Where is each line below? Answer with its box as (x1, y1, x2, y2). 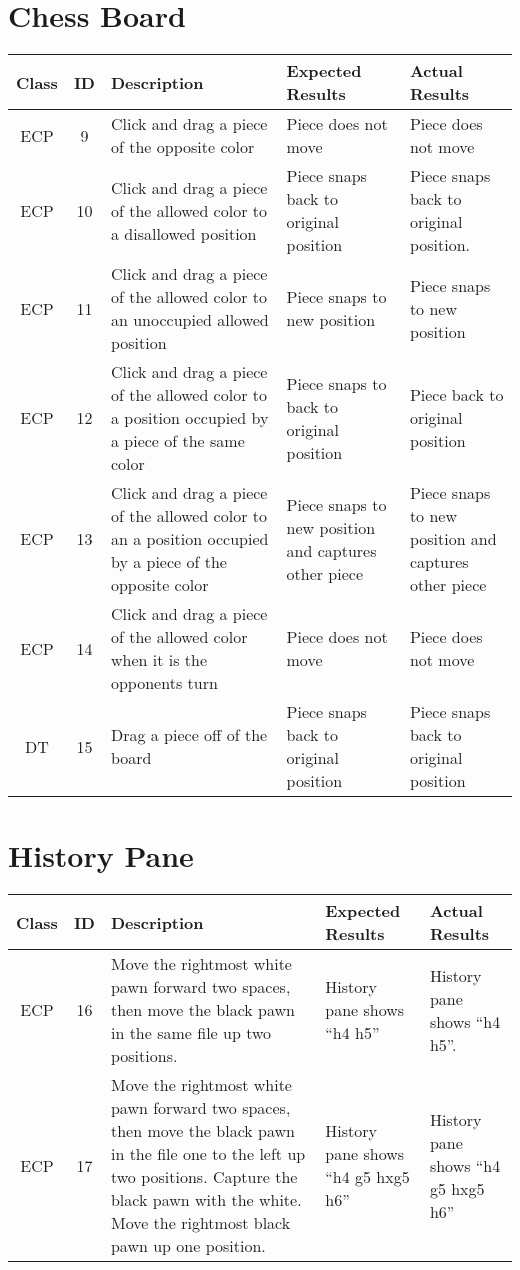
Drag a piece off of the (110, 723, 268, 747)
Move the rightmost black (110, 1211, 291, 1235)
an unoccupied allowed (110, 308, 269, 332)
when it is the (110, 648, 208, 672)
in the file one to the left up (110, 1142, 306, 1166)
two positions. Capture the (110, 1165, 298, 1189)
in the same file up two (110, 1021, 272, 1045)
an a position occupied (110, 527, 269, 551)
